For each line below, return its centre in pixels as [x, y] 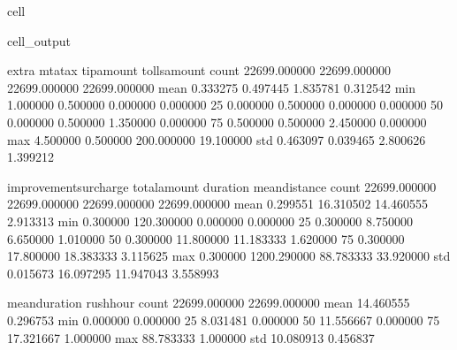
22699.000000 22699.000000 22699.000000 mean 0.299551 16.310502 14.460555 [217, 204]
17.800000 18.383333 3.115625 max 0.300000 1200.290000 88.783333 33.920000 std [229, 256]
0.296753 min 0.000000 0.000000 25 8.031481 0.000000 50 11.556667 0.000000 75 [224, 320]
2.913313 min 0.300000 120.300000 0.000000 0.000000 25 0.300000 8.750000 [210, 221]
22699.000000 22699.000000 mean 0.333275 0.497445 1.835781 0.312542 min [211, 87]
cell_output [39, 40]
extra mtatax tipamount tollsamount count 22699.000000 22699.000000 [199, 70]
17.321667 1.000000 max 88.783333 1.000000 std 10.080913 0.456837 [191, 337]
